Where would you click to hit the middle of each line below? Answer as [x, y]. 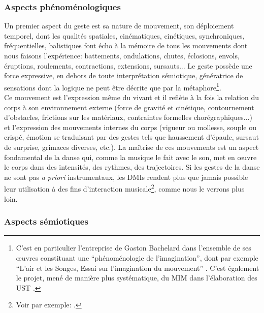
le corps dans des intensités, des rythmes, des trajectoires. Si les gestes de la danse [132, 167]
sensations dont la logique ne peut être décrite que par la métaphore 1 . [113, 86]
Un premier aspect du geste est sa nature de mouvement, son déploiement [119, 26]
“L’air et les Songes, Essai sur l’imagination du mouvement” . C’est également [138, 268]
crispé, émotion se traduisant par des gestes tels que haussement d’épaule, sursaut [131, 137]
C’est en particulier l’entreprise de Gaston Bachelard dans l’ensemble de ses [134, 248]
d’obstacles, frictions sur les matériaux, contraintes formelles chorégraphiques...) [128, 117]
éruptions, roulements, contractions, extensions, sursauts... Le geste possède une [128, 65]
